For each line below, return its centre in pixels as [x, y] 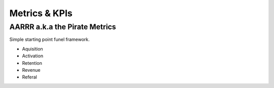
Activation [32, 56]
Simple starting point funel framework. [49, 39]
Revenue [31, 70]
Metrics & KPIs [41, 13]
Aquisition [32, 49]
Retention [32, 63]
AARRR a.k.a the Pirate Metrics [63, 27]
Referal [30, 77]
